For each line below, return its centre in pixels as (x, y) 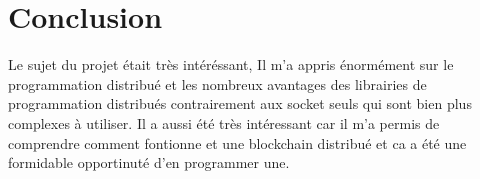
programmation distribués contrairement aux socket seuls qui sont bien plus (240, 103)
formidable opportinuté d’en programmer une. (149, 162)
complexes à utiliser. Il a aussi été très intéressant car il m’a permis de (224, 122)
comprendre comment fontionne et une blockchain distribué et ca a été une (237, 142)
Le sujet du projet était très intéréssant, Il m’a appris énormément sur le (231, 64)
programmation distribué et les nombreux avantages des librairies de (217, 83)
